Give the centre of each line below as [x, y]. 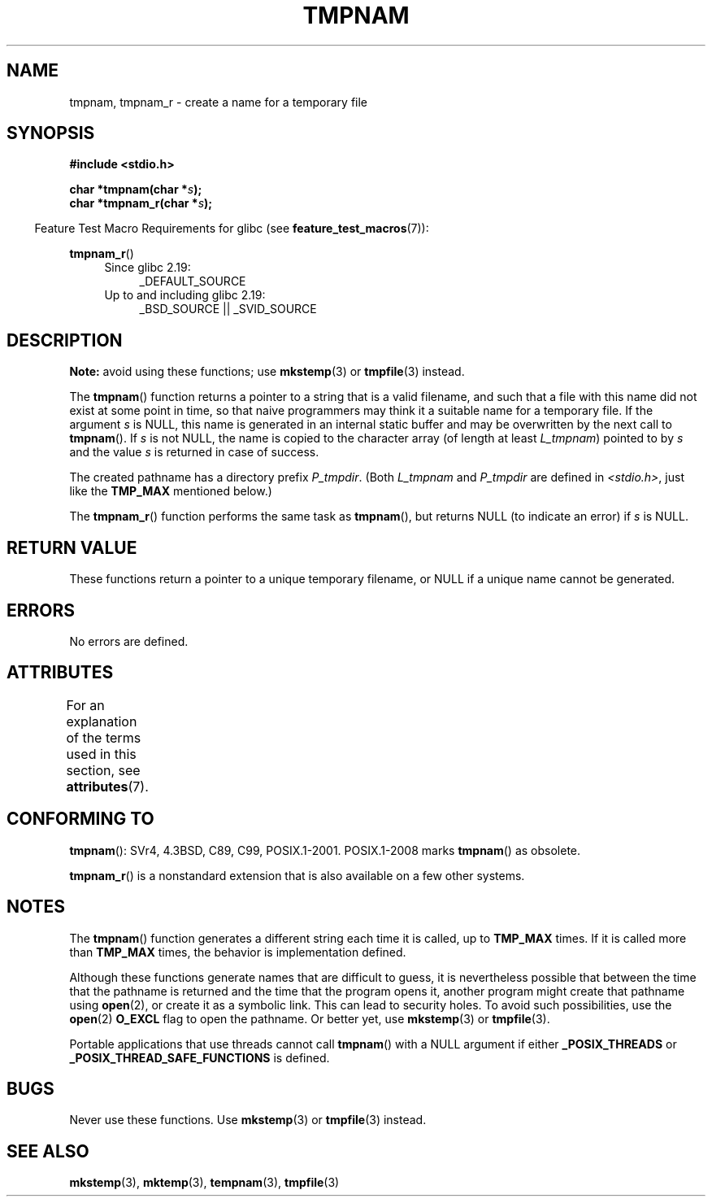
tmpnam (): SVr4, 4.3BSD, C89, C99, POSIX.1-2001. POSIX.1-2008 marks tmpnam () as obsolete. [325, 850]
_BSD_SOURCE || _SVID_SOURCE [228, 309]
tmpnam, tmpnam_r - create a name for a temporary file [219, 102]
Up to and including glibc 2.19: [185, 295]
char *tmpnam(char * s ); [136, 190]
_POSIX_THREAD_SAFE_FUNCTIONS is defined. [200, 1057]
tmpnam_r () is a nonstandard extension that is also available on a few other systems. [297, 875]
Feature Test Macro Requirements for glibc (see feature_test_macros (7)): [232, 229]
